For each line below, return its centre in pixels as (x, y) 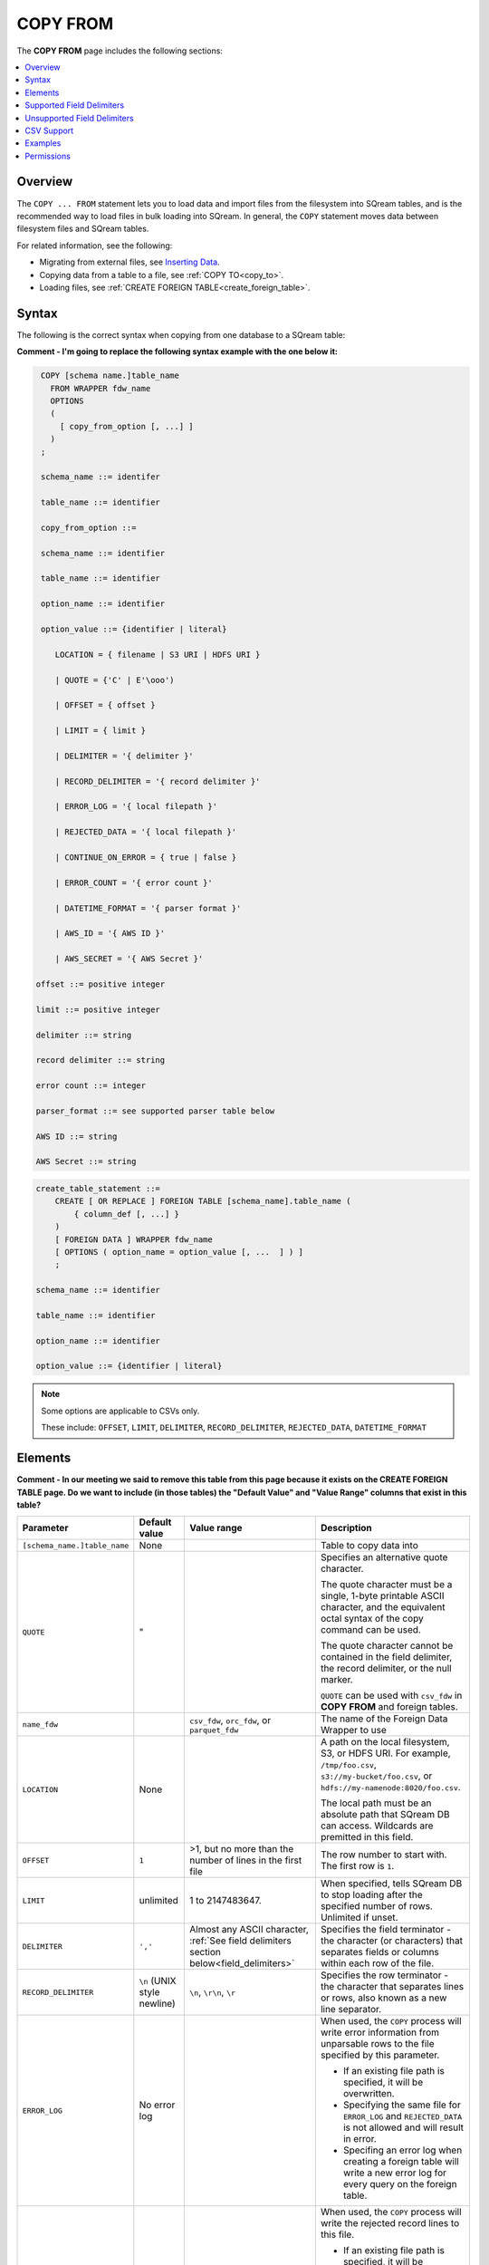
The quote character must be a (386, 1585)
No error (157, 2105)
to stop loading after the (371, 1895)
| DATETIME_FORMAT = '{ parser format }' (148, 908)
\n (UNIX (158, 1981)
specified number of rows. (377, 1906)
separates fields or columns (379, 1952)
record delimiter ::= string (101, 1060)
